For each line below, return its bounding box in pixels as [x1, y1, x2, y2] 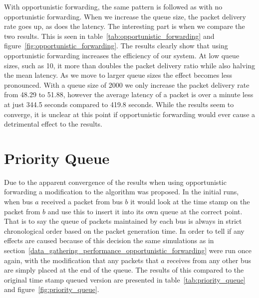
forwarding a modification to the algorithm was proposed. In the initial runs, [4, 186, 239, 197]
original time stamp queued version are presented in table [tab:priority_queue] [4, 274, 246, 285]
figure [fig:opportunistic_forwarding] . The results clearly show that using [4, 40, 228, 51]
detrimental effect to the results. [4, 119, 102, 129]
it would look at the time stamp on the [130, 196, 250, 207]
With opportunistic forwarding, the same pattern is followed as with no [4, 1, 223, 11]
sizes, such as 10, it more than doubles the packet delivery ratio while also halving [4, 60, 255, 70]
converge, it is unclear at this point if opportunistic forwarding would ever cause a [4, 109, 256, 119]
